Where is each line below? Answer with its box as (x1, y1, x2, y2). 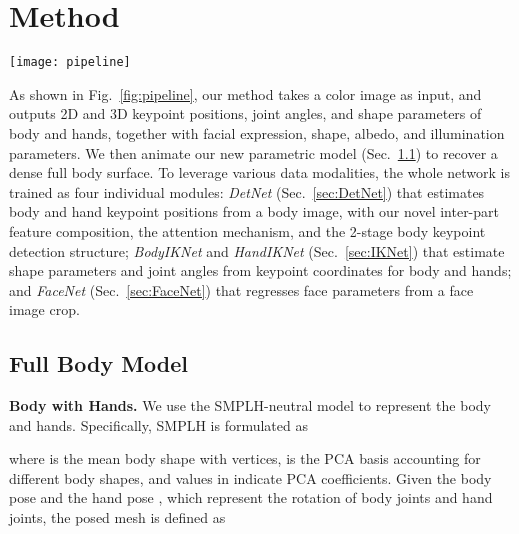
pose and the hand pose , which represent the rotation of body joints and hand (9, 487, 493, 508)
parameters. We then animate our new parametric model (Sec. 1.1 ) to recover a (9, 142, 498, 163)
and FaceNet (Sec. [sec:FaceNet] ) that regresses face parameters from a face (9, 279, 474, 300)
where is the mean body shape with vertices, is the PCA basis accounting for (9, 448, 481, 469)
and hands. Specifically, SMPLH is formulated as (9, 414, 308, 435)
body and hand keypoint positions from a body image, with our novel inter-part (9, 201, 499, 222)
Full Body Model (9, 348, 189, 379)
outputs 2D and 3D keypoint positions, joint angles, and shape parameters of (9, 103, 482, 124)
